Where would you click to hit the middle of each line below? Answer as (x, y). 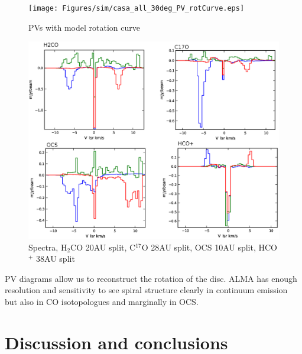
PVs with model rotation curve (84, 27)
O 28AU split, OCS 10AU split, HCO (209, 247)
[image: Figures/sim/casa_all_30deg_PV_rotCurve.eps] (137, 8)
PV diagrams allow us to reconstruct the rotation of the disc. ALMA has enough (151, 278)
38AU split (56, 259)
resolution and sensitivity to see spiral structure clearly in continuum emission (146, 290)
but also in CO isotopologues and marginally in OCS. (102, 301)
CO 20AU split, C (103, 247)
